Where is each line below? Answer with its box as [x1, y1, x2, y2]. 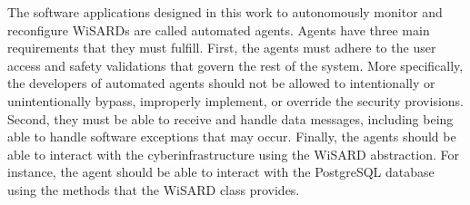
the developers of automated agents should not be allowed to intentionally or [7, 73, 435, 93]
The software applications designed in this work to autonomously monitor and [7, 3, 443, 21]
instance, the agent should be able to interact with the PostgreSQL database [7, 162, 435, 181]
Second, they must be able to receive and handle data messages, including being [7, 109, 454, 128]
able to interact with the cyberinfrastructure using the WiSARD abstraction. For [7, 144, 459, 163]
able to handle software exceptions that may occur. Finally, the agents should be [7, 127, 456, 146]
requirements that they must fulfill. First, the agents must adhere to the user [7, 38, 436, 57]
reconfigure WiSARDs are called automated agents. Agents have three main [7, 20, 430, 39]
